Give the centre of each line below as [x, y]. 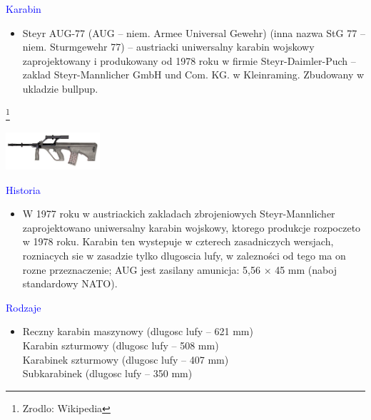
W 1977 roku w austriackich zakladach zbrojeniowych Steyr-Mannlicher [179, 214]
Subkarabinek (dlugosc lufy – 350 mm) [107, 373]
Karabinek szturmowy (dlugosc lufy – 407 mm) [126, 359]
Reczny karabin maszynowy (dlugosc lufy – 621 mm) [138, 331]
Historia [23, 189]
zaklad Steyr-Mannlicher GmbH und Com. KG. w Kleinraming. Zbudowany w [193, 75]
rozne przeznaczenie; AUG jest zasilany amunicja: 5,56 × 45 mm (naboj [179, 269]
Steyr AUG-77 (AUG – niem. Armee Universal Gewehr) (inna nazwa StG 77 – [194, 32]
